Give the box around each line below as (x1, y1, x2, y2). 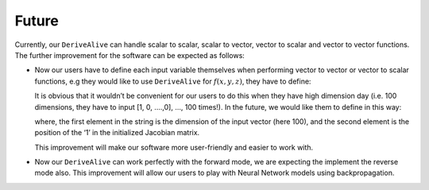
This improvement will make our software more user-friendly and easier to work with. (34, 142, 314, 152)
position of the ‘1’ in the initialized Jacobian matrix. (34, 128, 200, 138)
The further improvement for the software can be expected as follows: (14, 50, 245, 60)
